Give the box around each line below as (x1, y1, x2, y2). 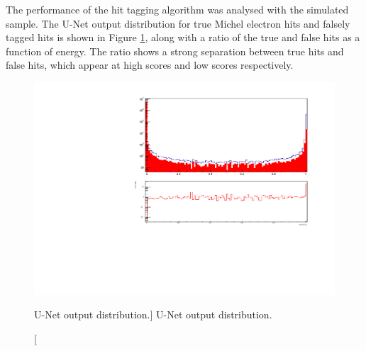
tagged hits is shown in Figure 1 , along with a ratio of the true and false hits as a (6, 30, 360, 45)
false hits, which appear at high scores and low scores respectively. (6, 57, 294, 72)
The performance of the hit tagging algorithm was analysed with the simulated (6, 2, 349, 16)
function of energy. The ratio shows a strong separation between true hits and (6, 43, 344, 58)
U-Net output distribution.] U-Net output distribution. (34, 307, 272, 322)
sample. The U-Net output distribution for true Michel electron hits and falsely (6, 16, 350, 30)
